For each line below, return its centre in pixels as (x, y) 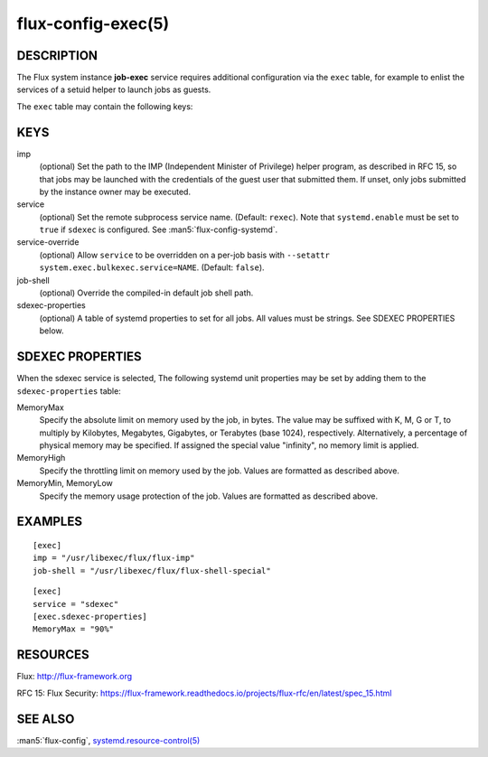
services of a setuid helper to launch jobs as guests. (114, 89)
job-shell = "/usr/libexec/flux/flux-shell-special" (152, 570)
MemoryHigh (41, 458)
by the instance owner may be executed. (115, 192)
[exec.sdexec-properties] (90, 617)
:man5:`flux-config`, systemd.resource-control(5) (108, 740)
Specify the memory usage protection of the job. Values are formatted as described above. (209, 496)
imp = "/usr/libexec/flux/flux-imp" (114, 558)
